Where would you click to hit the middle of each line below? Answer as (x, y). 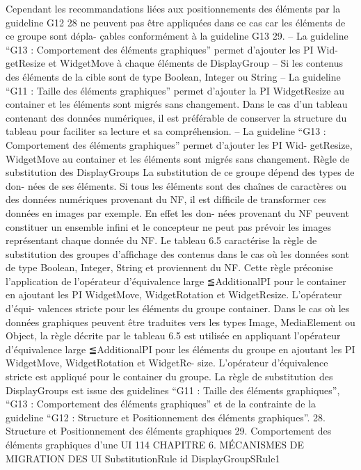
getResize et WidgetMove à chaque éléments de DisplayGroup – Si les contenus (175, 63)
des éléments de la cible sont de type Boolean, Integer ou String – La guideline (173, 76)
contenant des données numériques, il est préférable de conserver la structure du (176, 117)
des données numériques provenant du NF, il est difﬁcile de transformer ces (166, 199)
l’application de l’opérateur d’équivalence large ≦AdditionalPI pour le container (176, 281)
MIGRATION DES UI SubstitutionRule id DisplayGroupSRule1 (143, 458)
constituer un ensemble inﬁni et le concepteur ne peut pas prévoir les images (168, 226)
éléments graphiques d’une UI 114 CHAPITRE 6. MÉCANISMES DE (155, 444)
